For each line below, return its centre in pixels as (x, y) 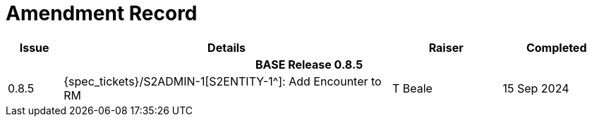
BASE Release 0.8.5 (309, 64)
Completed (556, 47)
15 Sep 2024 (536, 88)
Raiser (446, 47)
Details (227, 47)
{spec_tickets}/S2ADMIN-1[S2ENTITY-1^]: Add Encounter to (223, 81)
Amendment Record (102, 13)
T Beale (412, 88)
